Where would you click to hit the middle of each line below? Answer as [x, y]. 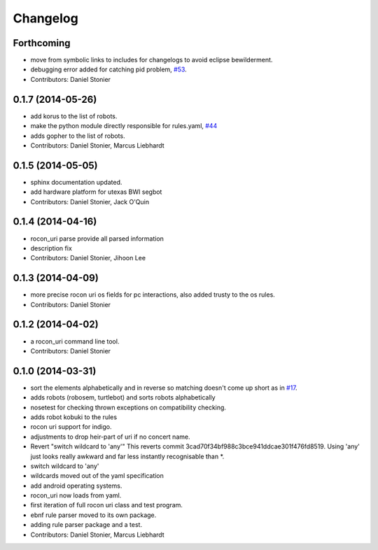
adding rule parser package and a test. [86, 525]
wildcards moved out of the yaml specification [97, 476]
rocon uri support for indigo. [71, 427]
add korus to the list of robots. [74, 116]
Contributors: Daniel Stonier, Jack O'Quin [90, 202]
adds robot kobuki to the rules [74, 417]
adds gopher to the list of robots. [78, 136]
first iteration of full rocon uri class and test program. [107, 505]
